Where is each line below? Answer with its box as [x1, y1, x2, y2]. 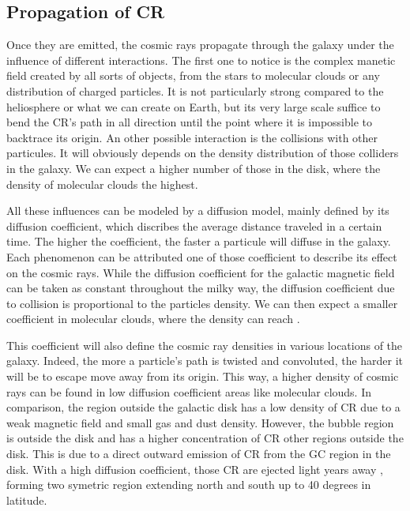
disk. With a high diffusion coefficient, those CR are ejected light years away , [6, 460, 383, 477]
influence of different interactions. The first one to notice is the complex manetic [6, 51, 396, 68]
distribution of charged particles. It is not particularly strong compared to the [6, 82, 384, 99]
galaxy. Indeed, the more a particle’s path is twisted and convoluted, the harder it [6, 352, 404, 369]
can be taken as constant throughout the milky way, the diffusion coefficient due [6, 280, 395, 296]
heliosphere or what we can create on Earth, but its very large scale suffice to [6, 98, 381, 115]
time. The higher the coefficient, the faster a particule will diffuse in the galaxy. [6, 233, 391, 250]
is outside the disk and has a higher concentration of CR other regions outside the [6, 430, 404, 446]
